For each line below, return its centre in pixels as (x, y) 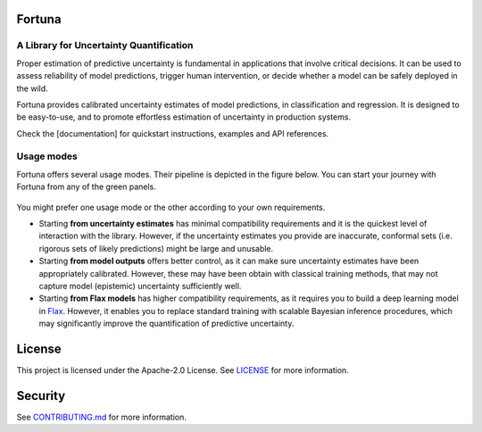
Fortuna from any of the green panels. (86, 187)
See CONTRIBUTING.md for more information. (102, 417)
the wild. (32, 88)
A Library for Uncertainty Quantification (105, 46)
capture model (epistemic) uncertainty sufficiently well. (140, 286)
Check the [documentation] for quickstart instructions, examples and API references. (173, 133)
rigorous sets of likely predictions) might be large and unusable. (156, 248)
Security (41, 396)
